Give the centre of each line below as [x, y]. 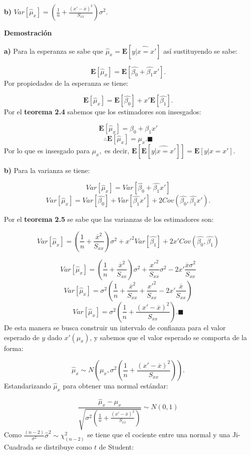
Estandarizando [28, 386]
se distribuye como [64, 446]
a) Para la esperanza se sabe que [54, 51]
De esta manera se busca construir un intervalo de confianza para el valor [115, 327]
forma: [14, 348]
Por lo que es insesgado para [47, 150]
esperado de [22, 337]
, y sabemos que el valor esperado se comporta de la [168, 337]
